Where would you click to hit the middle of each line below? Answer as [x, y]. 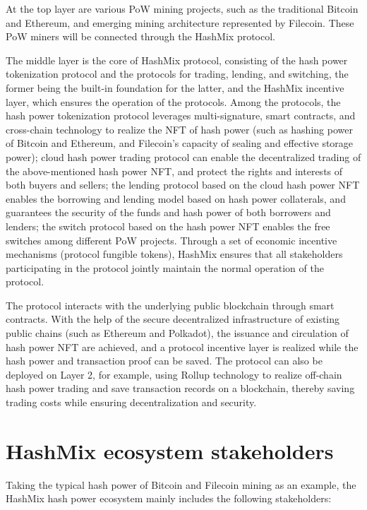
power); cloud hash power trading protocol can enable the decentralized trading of [183, 156]
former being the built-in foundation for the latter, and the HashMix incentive [175, 87]
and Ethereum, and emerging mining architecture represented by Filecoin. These [180, 22]
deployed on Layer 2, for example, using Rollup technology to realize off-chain [174, 374]
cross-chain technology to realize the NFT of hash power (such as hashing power [179, 129]
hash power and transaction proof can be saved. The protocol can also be [164, 361]
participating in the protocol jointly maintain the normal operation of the [165, 267]
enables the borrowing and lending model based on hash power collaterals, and [176, 198]
